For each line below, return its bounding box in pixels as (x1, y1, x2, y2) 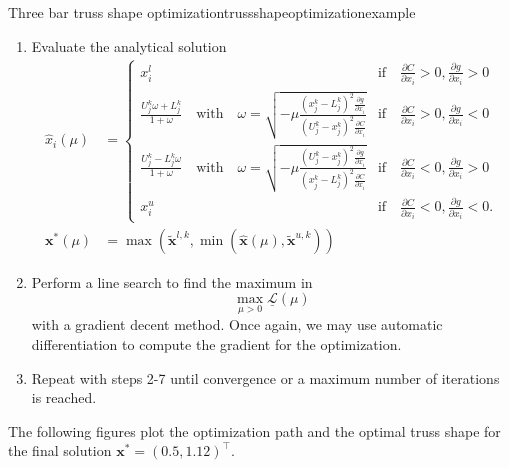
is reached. (31, 387, 97, 408)
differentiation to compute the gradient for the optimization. (31, 333, 402, 354)
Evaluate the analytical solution (31, 35, 227, 56)
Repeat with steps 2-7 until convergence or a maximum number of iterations (31, 367, 500, 388)
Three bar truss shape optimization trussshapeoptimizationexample (8, 2, 416, 22)
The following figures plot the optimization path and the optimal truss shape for (8, 420, 501, 441)
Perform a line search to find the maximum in (31, 271, 313, 292)
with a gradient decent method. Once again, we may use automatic (31, 314, 443, 335)
